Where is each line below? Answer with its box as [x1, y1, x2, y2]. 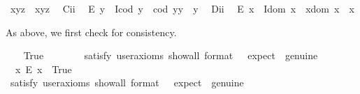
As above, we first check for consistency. [6, 24, 177, 39]
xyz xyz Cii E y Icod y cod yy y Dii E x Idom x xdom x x [10, 1, 354, 15]
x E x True [15, 61, 72, 76]
